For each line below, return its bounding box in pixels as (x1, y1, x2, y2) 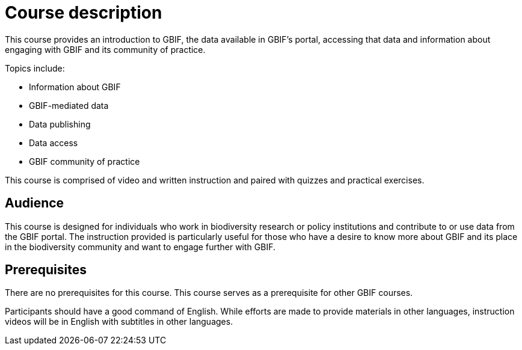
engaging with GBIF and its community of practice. (5, 44, 206, 55)
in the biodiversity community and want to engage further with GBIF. (5, 241, 275, 252)
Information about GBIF (29, 81, 121, 92)
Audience (5, 195, 64, 211)
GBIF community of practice (29, 156, 140, 167)
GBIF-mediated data (29, 100, 109, 111)
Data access (29, 137, 78, 148)
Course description (5, 2, 162, 23)
